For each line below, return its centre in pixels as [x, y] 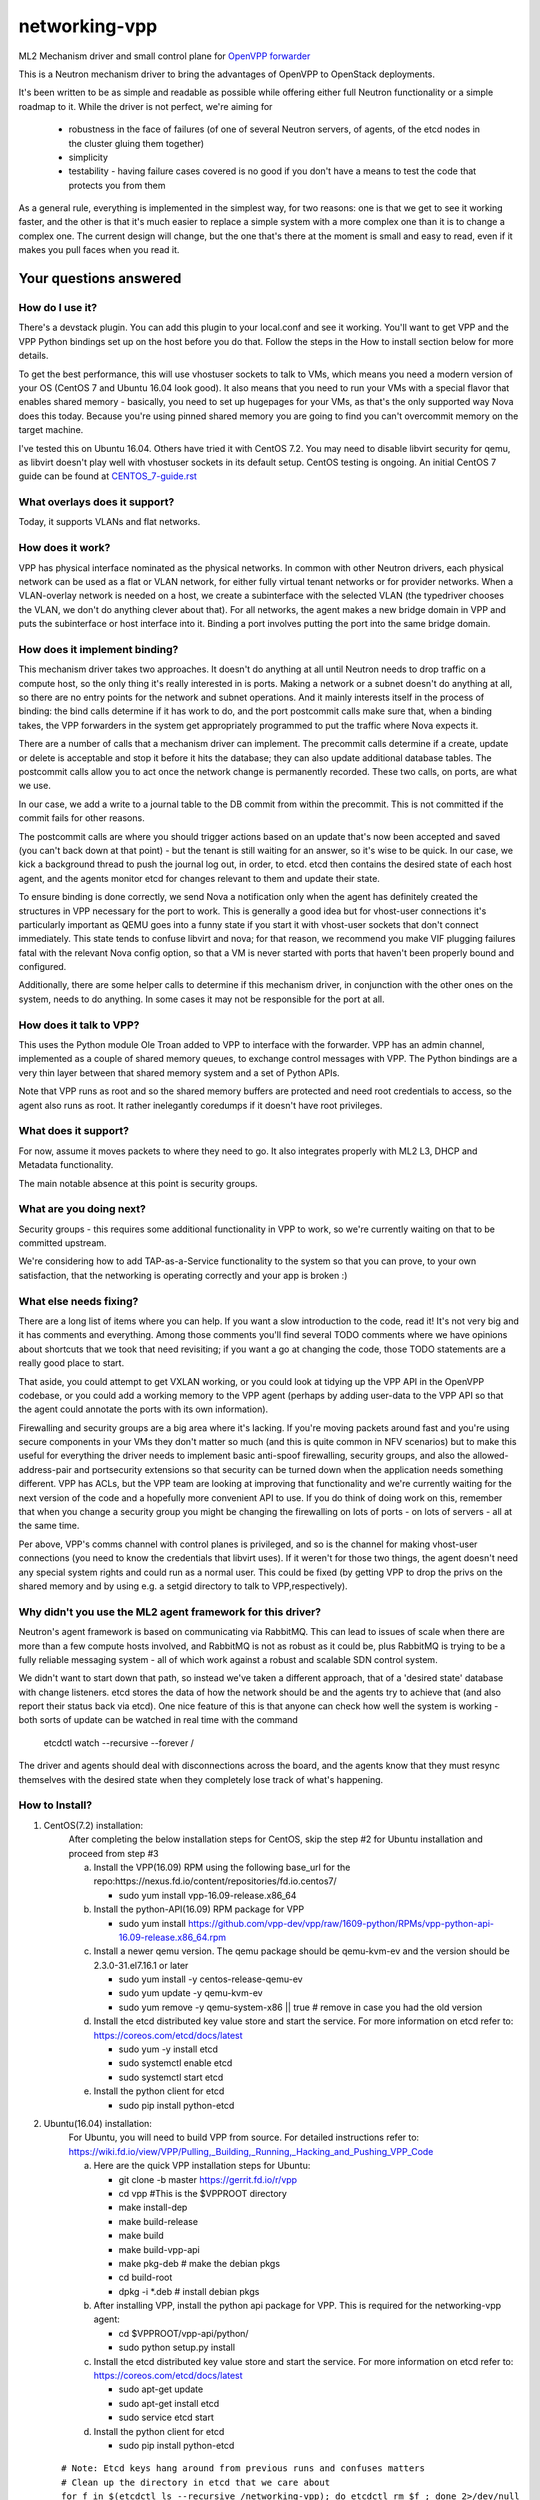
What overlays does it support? [96, 502]
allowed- [490, 1456]
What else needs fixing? [78, 1301]
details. [33, 356]
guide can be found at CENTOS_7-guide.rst [107, 476]
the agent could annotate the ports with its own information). [143, 1409]
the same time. [49, 1526]
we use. [35, 786]
